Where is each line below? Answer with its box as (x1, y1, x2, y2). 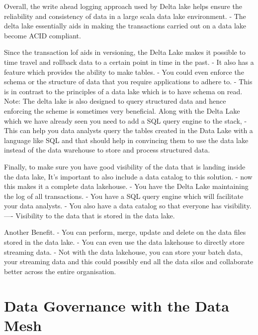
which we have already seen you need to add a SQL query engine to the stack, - (4, 115, 247, 126)
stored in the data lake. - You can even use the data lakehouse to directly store (4, 237, 245, 247)
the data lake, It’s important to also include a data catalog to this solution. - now (4, 171, 253, 181)
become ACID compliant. (4, 30, 81, 40)
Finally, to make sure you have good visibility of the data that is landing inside (4, 161, 246, 171)
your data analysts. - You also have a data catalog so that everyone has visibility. (4, 200, 252, 211)
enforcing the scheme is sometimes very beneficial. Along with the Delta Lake (4, 105, 240, 116)
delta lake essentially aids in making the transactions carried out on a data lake (4, 20, 246, 31)
